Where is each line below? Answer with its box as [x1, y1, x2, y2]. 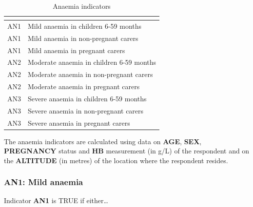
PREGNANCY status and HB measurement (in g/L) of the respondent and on [4, 146, 250, 156]
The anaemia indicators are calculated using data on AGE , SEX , [4, 136, 202, 146]
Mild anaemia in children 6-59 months [28, 20, 142, 31]
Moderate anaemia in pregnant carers [28, 81, 140, 92]
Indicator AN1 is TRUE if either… [4, 195, 108, 205]
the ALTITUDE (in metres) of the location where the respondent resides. [4, 155, 228, 165]
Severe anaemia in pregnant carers [28, 117, 130, 128]
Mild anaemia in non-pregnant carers [28, 33, 138, 43]
